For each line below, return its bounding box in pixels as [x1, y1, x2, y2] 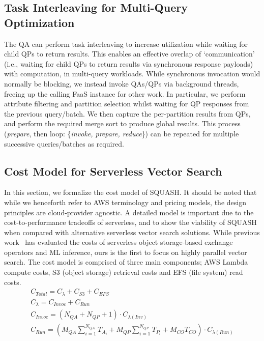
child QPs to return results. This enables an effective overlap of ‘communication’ [4, 48, 255, 59]
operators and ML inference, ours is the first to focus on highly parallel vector [4, 246, 247, 257]
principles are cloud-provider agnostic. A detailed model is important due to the [4, 207, 254, 217]
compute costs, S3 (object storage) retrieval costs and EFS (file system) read [4, 267, 243, 277]
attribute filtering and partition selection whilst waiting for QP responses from [4, 98, 249, 109]
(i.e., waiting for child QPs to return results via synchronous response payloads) [4, 58, 253, 69]
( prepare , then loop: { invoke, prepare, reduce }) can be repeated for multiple [4, 128, 239, 138]
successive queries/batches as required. [4, 138, 124, 149]
